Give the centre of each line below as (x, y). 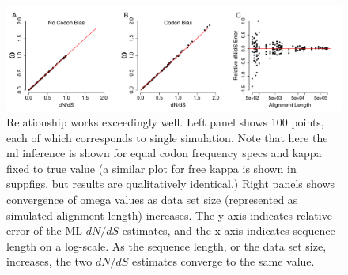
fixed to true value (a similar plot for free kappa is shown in (151, 168)
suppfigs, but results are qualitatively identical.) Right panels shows (171, 184)
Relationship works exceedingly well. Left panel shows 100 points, (165, 122)
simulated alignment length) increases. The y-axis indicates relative (169, 215)
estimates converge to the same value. (223, 261)
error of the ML (44, 230)
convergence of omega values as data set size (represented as (152, 200)
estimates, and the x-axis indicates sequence (229, 230)
